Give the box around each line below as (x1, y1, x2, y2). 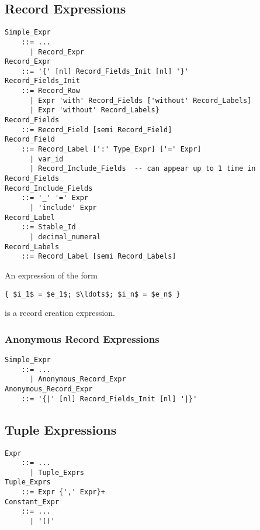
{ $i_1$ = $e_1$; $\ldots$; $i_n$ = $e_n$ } (5, 290, 181, 298)
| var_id (29, 154, 64, 163)
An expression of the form (5, 269, 98, 281)
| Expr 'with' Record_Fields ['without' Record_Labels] (29, 96, 252, 105)
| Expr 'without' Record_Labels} (29, 106, 160, 115)
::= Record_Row (21, 87, 80, 95)
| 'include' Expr (29, 204, 97, 212)
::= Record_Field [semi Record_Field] (21, 125, 172, 134)
